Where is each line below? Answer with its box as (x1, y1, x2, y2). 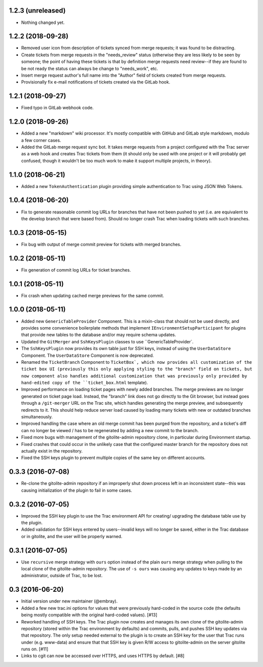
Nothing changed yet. (21, 20, 65, 25)
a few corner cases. (21, 137, 61, 143)
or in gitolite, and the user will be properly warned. (21, 533, 123, 539)
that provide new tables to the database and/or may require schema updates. (21, 332, 176, 338)
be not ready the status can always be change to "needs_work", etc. (21, 65, 158, 71)
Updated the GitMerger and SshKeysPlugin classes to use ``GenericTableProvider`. (21, 338, 194, 344)
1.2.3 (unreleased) (9, 6, 66, 15)
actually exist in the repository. (21, 448, 83, 454)
